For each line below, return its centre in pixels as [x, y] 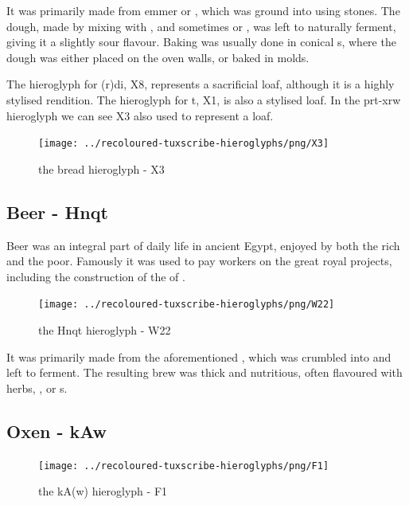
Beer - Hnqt [57, 211]
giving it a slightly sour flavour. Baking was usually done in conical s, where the [201, 42]
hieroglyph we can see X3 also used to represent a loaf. [140, 115]
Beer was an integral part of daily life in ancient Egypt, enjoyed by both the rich [203, 245]
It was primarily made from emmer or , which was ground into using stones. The [203, 10]
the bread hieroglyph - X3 [101, 168]
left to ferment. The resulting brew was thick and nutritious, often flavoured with [204, 372]
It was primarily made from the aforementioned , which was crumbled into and [199, 356]
